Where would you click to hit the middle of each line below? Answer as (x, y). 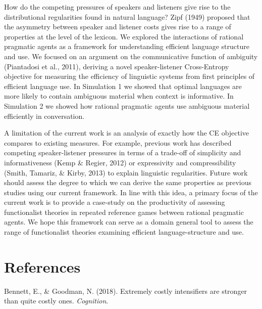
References (42, 266)
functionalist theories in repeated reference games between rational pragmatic (124, 212)
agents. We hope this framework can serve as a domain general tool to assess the (129, 222)
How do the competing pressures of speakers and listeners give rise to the (117, 7)
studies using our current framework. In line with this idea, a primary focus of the (131, 192)
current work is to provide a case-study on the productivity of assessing (115, 202)
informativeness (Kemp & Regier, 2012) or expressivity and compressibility (120, 162)
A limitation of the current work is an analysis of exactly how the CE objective (127, 133)
